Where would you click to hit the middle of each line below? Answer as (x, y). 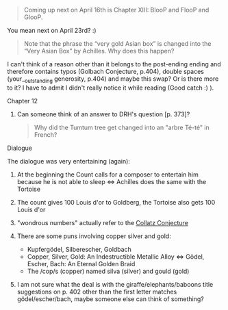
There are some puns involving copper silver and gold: (94, 236)
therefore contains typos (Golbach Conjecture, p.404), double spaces (105, 72)
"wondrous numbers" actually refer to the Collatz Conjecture (102, 222)
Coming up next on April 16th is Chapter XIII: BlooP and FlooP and (116, 10)
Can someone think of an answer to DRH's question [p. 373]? (103, 114)
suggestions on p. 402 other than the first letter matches (97, 292)
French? (46, 134)
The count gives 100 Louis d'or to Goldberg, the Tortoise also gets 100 (116, 202)
